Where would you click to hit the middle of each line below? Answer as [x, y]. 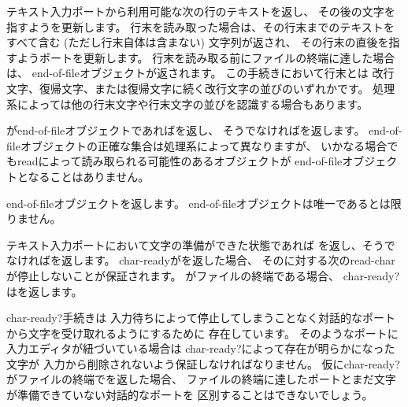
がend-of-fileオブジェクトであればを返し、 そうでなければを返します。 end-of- [204, 130]
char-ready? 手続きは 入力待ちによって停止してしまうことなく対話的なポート [201, 318]
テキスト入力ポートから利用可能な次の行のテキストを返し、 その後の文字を [201, 11]
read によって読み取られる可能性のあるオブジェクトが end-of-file [180, 161]
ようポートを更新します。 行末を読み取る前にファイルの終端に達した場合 [206, 57]
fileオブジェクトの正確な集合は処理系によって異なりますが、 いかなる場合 [197, 145]
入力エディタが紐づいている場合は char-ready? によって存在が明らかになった [201, 348]
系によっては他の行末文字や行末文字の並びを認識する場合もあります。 [187, 104]
